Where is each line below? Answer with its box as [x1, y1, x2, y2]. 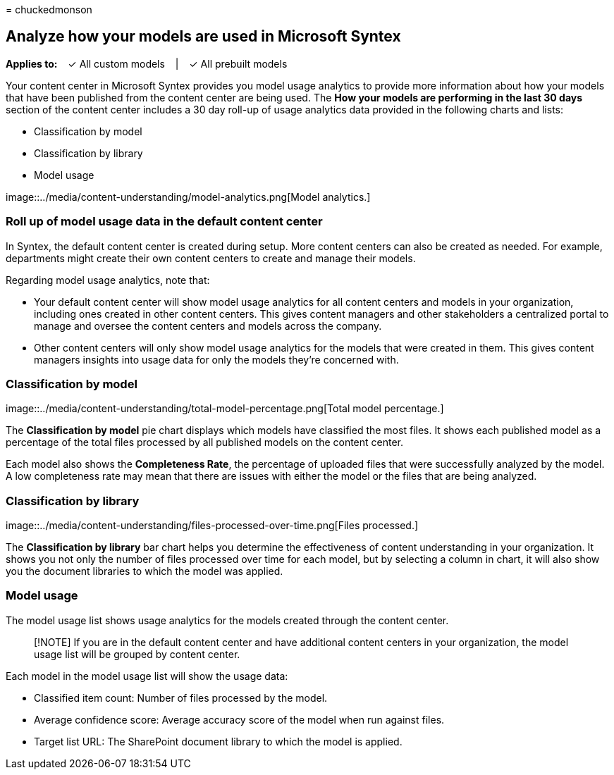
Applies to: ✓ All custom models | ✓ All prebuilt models [6, 57, 288, 70]
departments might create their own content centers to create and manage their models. [6, 252, 416, 264]
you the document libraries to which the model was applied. [6, 565, 283, 578]
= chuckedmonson [6, 4, 92, 15]
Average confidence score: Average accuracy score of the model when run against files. [34, 713, 445, 726]
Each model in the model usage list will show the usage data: [6, 669, 288, 682]
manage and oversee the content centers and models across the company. [34, 319, 382, 332]
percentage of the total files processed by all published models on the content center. [6, 436, 404, 449]
